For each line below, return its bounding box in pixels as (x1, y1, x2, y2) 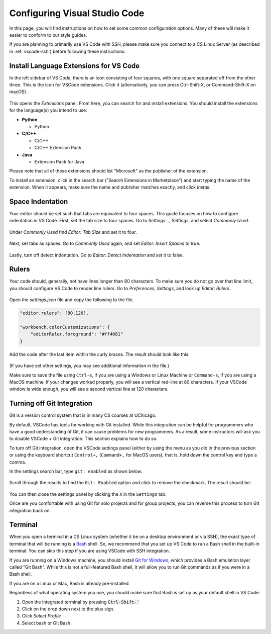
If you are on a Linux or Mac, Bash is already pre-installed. (9, 580, 130, 586)
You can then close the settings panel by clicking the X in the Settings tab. (9, 491, 167, 497)
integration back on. (9, 507, 51, 513)
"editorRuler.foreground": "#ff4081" (30, 331, 123, 337)
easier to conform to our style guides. (9, 32, 87, 38)
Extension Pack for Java (34, 158, 85, 164)
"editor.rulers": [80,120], (20, 310, 89, 316)
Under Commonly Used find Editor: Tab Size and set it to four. (9, 229, 138, 235)
